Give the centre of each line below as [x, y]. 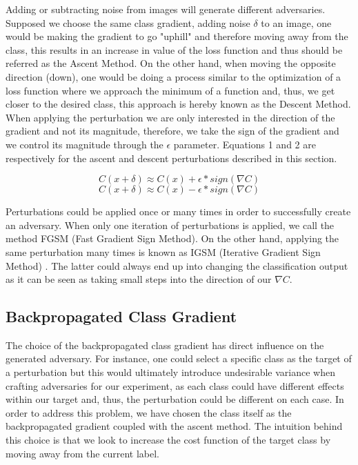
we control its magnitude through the [84, 144]
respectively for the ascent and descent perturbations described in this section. [171, 158]
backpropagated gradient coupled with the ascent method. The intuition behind [174, 426]
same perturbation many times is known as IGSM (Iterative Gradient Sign [163, 251]
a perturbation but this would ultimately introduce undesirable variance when [170, 372]
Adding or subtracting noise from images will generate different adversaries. [166, 9]
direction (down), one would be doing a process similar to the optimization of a [173, 76]
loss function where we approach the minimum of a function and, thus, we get [170, 90]
